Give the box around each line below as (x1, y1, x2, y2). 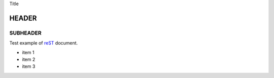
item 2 (22, 56, 36, 62)
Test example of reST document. (9, 40, 78, 46)
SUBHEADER (9, 29, 42, 36)
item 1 (22, 49, 35, 55)
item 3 (22, 63, 36, 69)
